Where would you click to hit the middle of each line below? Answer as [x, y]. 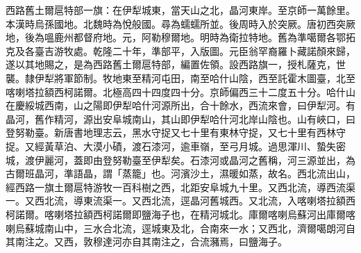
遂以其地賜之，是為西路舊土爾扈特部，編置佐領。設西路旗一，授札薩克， [171, 64]
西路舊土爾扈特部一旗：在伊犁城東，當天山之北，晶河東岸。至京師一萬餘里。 [180, 10]
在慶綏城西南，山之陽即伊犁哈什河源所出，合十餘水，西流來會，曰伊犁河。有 [180, 105]
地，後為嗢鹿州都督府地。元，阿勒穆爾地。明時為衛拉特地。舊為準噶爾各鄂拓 [180, 37]
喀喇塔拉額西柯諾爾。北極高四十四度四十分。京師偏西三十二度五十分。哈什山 [180, 91]
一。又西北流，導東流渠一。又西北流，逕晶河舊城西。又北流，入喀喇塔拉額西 [180, 201]
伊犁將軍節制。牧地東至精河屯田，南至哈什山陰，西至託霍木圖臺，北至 [195, 77]
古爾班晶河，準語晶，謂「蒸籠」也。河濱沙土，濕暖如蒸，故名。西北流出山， [180, 173]
